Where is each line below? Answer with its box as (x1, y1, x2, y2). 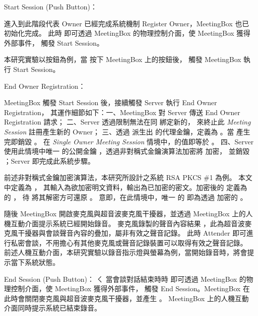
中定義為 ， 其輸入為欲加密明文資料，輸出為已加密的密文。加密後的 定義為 (4, 182, 247, 192)
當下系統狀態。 (10, 257, 60, 267)
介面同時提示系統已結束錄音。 (4, 303, 101, 313)
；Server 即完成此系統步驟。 (4, 155, 95, 166)
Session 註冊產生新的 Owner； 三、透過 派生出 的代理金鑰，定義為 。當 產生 (4, 126, 251, 136)
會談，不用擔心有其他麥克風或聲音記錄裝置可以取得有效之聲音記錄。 (24, 237, 247, 248)
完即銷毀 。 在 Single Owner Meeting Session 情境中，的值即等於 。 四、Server (4, 136, 254, 146)
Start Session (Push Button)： (4, 1, 97, 11)
